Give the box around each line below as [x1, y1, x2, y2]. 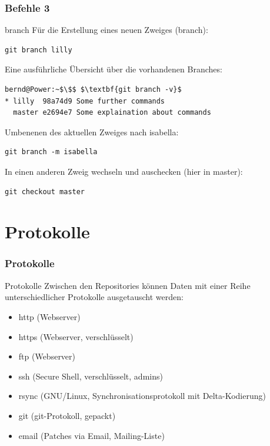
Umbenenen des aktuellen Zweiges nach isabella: [5, 125, 179, 138]
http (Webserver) [18, 310, 81, 322]
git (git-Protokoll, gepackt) [18, 409, 116, 421]
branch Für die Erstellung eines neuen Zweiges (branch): [5, 24, 208, 36]
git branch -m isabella [5, 148, 98, 157]
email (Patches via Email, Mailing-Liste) [18, 429, 165, 441]
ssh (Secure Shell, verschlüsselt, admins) [18, 370, 163, 382]
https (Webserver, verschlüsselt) [18, 330, 134, 342]
